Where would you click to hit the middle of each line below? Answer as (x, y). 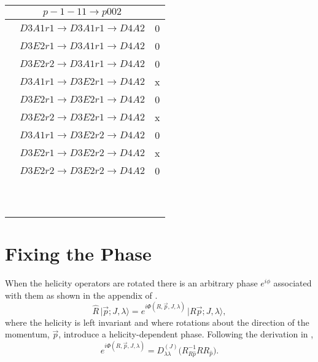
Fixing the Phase (78, 254)
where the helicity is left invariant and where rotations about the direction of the (157, 322)
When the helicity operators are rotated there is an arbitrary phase (131, 283)
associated (293, 283)
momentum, (27, 334)
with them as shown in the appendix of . (81, 295)
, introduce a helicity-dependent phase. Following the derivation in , (186, 334)
